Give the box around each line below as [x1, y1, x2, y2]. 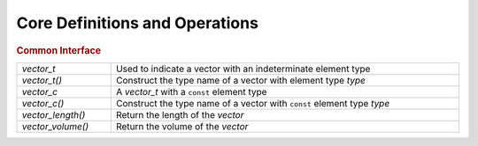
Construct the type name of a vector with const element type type [115, 97, 390, 109]
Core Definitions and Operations [16, 13, 258, 33]
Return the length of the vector [115, 108, 244, 120]
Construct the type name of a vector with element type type [115, 74, 366, 86]
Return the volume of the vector [115, 120, 249, 132]
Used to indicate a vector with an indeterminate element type [115, 62, 371, 75]
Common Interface [16, 44, 102, 56]
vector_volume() [21, 120, 89, 132]
